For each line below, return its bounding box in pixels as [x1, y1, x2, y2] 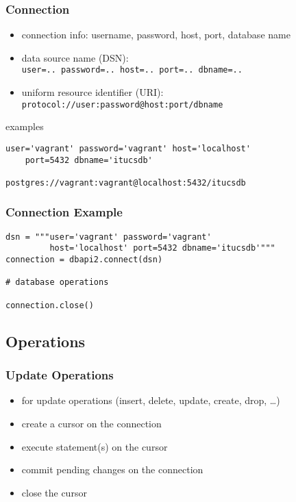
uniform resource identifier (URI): [21, 85, 164, 99]
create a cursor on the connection [21, 416, 162, 430]
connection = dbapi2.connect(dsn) [5, 255, 163, 265]
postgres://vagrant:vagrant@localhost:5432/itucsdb [5, 177, 246, 188]
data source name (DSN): [21, 50, 129, 64]
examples [5, 119, 44, 134]
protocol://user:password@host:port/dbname [21, 99, 223, 110]
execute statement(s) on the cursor [21, 439, 168, 453]
